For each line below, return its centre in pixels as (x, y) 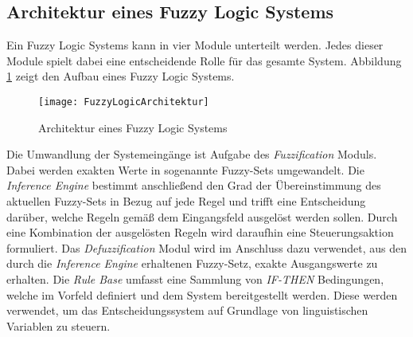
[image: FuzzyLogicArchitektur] (124, 102)
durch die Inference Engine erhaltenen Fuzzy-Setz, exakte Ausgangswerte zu (192, 263)
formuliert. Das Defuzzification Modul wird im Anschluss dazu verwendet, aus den (207, 247)
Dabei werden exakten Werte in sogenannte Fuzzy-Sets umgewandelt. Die (185, 169)
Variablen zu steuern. (58, 325)
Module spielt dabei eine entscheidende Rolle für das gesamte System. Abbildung (204, 60)
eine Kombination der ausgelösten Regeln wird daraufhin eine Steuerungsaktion (200, 232)
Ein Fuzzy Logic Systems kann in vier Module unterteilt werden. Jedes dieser (195, 45)
